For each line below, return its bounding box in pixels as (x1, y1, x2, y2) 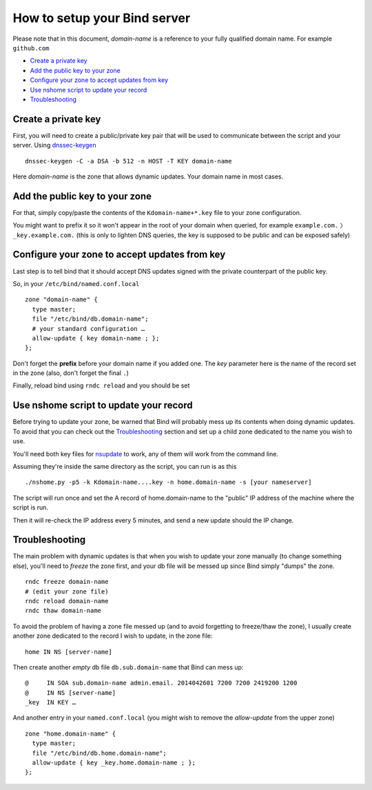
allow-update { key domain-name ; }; (32, 334, 160, 342)
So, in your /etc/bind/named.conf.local (12, 279, 140, 287)
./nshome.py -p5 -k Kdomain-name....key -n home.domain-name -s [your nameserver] (25, 478, 312, 486)
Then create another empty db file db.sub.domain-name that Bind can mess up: (12, 662, 244, 671)
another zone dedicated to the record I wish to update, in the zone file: (12, 631, 213, 640)
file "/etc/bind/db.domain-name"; (32, 315, 149, 323)
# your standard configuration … (32, 325, 145, 332)
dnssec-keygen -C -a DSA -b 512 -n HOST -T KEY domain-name (25, 157, 232, 165)
